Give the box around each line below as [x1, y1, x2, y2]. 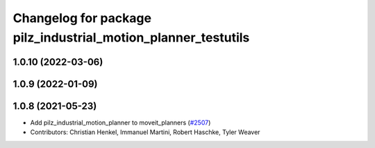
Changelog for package [12, 10, 152, 26]
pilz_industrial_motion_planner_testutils [12, 30, 250, 45]
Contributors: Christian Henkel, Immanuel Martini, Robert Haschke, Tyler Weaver [30, 128, 260, 136]
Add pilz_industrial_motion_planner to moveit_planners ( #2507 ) [30, 118, 211, 127]
